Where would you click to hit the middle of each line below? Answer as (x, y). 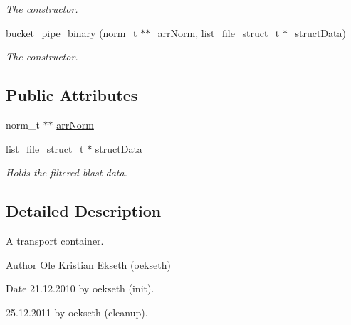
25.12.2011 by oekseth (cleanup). (77, 312)
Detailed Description (84, 211)
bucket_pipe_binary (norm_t (72, 32)
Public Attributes (72, 95)
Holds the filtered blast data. (67, 172)
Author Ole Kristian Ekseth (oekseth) (88, 264)
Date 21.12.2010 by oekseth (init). (80, 288)
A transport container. (55, 240)
